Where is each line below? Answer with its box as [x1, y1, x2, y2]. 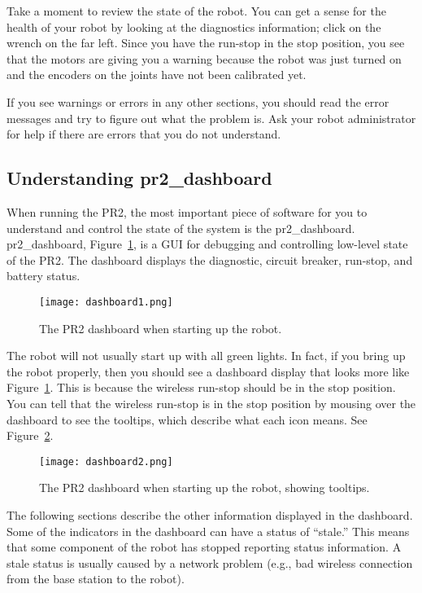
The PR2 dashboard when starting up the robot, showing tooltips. [39, 479, 370, 496]
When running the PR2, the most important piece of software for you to [7, 203, 368, 220]
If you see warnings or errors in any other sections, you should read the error [7, 93, 389, 110]
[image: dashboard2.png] [39, 455, 173, 468]
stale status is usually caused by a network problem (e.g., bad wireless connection [7, 554, 413, 571]
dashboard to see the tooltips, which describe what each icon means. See [7, 411, 368, 428]
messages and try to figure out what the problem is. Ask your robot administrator [7, 109, 416, 126]
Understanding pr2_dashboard [7, 165, 272, 191]
